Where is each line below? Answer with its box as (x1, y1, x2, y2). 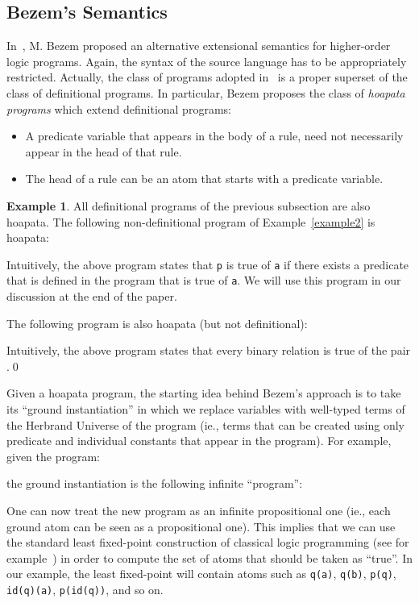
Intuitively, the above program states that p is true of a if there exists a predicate (6, 256, 409, 272)
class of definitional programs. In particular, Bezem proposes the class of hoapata (6, 84, 405, 101)
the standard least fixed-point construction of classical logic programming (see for (6, 534, 409, 551)
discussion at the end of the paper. (6, 288, 177, 305)
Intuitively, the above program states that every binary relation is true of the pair (6, 342, 411, 359)
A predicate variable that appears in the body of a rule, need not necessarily (25, 127, 404, 144)
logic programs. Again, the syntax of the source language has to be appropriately (6, 52, 407, 69)
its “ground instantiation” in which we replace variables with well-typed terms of (6, 401, 405, 418)
